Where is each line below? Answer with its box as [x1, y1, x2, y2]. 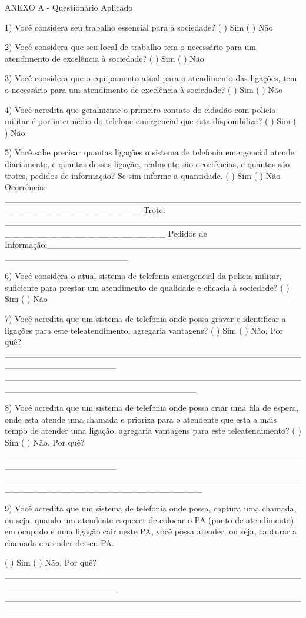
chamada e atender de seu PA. [5, 536, 114, 549]
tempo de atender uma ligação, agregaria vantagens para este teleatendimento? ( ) [5, 424, 301, 437]
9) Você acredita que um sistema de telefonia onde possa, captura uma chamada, [5, 501, 297, 514]
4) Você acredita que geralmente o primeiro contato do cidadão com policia [5, 103, 276, 115]
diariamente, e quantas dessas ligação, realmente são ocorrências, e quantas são [5, 157, 290, 170]
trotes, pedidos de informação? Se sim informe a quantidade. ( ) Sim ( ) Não [5, 169, 281, 181]
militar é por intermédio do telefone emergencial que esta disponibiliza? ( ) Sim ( [5, 115, 297, 127]
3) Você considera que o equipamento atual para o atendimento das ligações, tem [5, 72, 297, 84]
